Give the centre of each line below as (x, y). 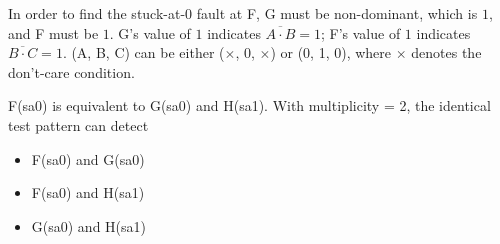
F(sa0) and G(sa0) (88, 158)
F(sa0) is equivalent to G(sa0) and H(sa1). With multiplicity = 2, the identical (249, 105)
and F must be (53, 32)
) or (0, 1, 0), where (331, 52)
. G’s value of (150, 32)
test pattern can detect (78, 124)
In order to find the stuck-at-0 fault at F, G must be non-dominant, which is (243, 13)
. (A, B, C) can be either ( (143, 52)
